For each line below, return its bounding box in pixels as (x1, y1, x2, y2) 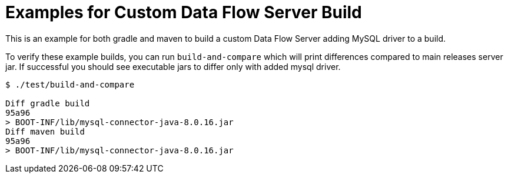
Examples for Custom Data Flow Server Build (5, 2, 362, 22)
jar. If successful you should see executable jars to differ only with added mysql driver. (5, 61, 341, 72)
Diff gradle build (5, 98, 90, 108)
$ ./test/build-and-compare (5, 79, 135, 89)
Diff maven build (5, 126, 85, 136)
